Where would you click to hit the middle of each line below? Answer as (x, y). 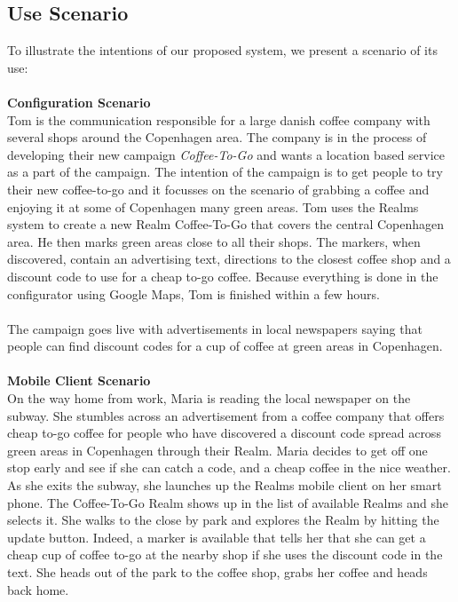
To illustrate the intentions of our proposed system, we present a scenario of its (222, 50)
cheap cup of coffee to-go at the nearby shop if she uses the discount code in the (225, 554)
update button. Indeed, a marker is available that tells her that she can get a (217, 537)
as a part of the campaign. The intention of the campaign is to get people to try (225, 172)
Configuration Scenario (79, 102)
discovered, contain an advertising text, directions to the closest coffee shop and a (229, 259)
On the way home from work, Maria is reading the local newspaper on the (209, 398)
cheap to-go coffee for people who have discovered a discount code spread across (224, 433)
